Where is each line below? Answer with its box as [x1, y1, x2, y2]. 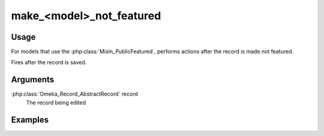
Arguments [11, 75, 55, 85]
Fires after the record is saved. [11, 59, 87, 66]
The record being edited [26, 99, 86, 106]
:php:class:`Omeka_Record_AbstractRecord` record [11, 90, 138, 97]
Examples [11, 114, 49, 125]
